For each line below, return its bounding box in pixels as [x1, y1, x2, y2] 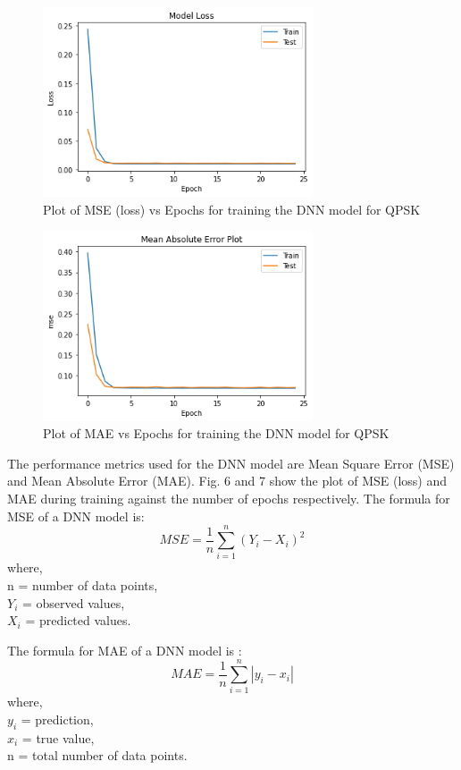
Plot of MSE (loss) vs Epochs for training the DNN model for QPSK [43, 199, 421, 218]
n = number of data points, [7, 575, 158, 594]
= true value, [21, 728, 95, 747]
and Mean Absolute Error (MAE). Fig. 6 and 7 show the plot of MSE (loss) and [7, 471, 448, 490]
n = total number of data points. [7, 746, 188, 765]
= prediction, [21, 710, 94, 729]
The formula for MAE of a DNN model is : [7, 640, 242, 659]
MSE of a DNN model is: [7, 506, 145, 525]
